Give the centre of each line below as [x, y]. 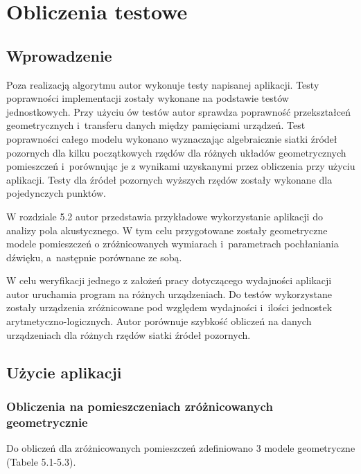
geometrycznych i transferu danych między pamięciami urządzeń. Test [156, 125]
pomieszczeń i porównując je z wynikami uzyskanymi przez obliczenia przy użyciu [181, 166]
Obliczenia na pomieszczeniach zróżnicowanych [140, 406]
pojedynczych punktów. [56, 193]
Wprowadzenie [59, 55]
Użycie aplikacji [64, 372]
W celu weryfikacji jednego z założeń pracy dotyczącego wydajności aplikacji [169, 280]
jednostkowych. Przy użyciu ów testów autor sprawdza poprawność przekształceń [178, 111]
